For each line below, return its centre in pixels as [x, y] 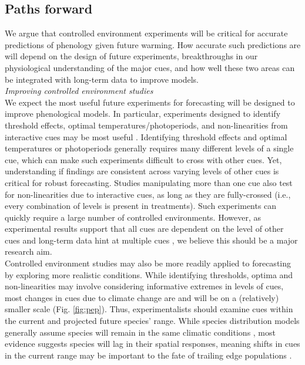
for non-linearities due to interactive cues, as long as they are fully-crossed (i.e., [148, 194]
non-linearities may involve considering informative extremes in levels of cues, [144, 286]
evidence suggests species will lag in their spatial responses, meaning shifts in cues [152, 344]
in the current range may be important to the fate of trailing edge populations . [148, 355]
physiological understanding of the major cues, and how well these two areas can [150, 67]
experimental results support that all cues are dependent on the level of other [144, 229]
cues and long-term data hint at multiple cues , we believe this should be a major [151, 240]
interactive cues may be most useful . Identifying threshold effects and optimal [146, 136]
